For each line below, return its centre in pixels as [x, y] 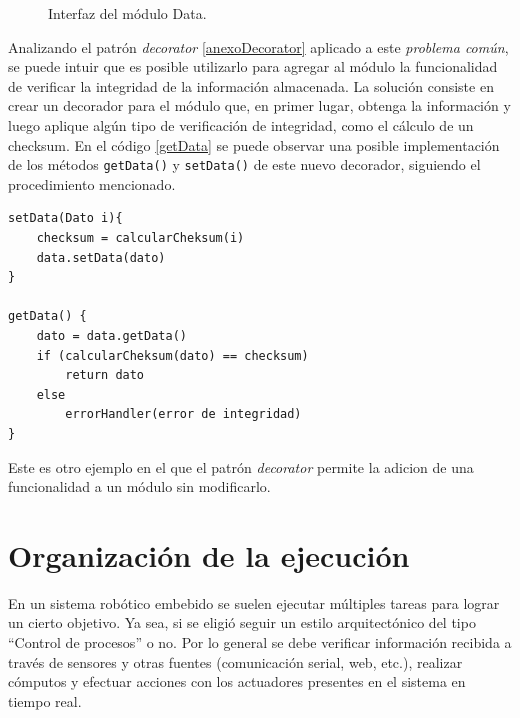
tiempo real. [45, 700]
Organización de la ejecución [209, 554]
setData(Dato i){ [65, 218]
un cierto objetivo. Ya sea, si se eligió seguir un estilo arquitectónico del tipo [242, 622]
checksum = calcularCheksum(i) [140, 238]
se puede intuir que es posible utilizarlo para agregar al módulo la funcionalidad [253, 66]
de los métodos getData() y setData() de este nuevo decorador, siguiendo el [244, 164]
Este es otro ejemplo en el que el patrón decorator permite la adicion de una [241, 466]
